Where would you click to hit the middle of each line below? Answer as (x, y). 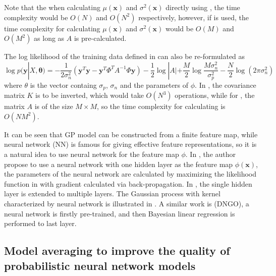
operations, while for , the (215, 95)
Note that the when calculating (52, 7)
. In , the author (211, 154)
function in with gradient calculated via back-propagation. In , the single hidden (128, 183)
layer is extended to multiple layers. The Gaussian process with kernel (112, 194)
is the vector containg (63, 85)
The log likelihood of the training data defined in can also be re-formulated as (125, 56)
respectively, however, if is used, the (194, 17)
